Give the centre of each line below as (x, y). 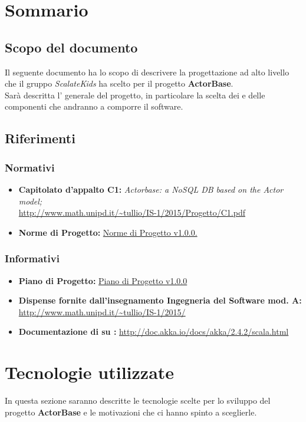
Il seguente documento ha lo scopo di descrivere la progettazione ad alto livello (147, 72)
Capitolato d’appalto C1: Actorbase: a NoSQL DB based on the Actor (151, 189)
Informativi (32, 258)
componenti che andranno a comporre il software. (94, 106)
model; (30, 201)
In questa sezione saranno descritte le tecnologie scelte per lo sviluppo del (138, 400)
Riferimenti (40, 138)
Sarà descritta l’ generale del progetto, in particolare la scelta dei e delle (135, 95)
